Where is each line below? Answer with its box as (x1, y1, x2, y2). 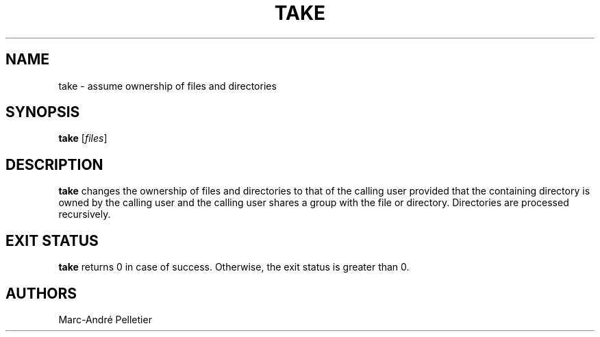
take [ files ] (58, 132, 108, 145)
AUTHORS (5, 284, 77, 302)
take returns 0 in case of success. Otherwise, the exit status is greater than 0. (58, 261, 410, 273)
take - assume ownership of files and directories (58, 79, 277, 92)
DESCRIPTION (5, 155, 103, 173)
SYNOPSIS (5, 103, 80, 121)
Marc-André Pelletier (58, 313, 152, 325)
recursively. (58, 208, 111, 221)
